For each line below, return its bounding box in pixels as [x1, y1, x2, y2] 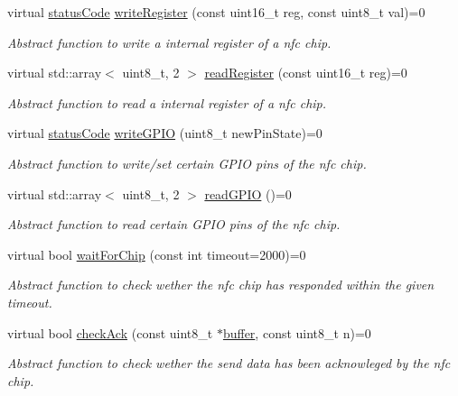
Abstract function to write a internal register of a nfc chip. [7, 32, 332, 51]
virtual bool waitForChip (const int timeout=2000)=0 [7, 244, 306, 263]
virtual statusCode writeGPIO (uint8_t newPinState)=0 [7, 124, 322, 143]
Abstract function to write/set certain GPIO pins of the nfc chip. [7, 153, 367, 172]
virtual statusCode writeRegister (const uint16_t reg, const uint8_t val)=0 [7, 3, 425, 21]
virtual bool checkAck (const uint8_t [7, 323, 213, 342]
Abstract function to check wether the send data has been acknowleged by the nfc [7, 354, 451, 373]
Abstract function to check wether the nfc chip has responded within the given [7, 275, 435, 294]
